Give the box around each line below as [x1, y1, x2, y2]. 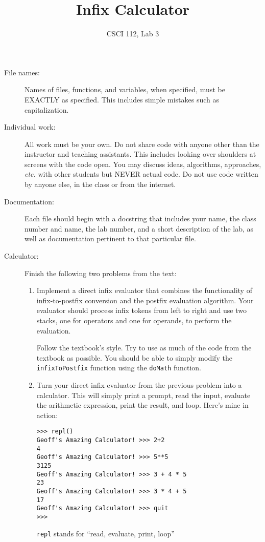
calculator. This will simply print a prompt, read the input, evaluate [36, 389, 251, 400]
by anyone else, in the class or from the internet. [25, 179, 176, 190]
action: [36, 409, 58, 420]
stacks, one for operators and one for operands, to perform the [36, 315, 232, 325]
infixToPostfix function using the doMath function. [36, 362, 201, 373]
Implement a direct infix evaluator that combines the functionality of [36, 285, 252, 296]
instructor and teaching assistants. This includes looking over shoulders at [25, 149, 256, 159]
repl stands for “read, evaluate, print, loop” [36, 528, 175, 538]
